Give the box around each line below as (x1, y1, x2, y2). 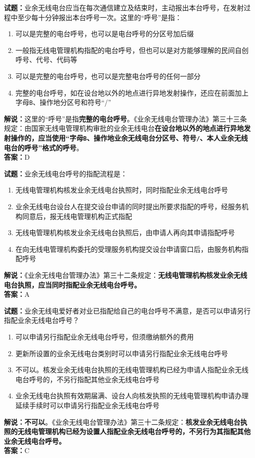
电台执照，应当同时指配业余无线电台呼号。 (4, 279, 141, 289)
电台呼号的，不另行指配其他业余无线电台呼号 (15, 374, 160, 384)
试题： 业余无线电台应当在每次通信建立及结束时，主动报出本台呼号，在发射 (4, 2, 244, 12)
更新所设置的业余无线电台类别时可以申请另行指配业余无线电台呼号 (15, 348, 228, 358)
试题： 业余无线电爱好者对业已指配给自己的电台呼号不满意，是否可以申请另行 (4, 305, 251, 315)
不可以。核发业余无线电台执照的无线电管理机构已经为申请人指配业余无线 (15, 364, 249, 375)
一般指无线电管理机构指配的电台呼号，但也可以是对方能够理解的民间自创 (15, 45, 249, 55)
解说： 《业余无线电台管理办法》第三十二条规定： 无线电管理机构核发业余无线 (4, 270, 247, 280)
